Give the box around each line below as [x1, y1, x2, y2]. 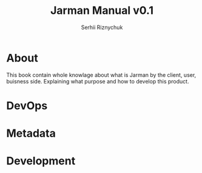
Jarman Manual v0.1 [50, 4, 153, 18]
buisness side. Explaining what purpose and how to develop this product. [6, 77, 189, 85]
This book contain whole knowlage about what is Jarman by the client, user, [6, 71, 197, 79]
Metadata [6, 126, 56, 140]
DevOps [6, 99, 48, 113]
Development [6, 154, 76, 168]
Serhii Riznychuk [81, 24, 123, 31]
